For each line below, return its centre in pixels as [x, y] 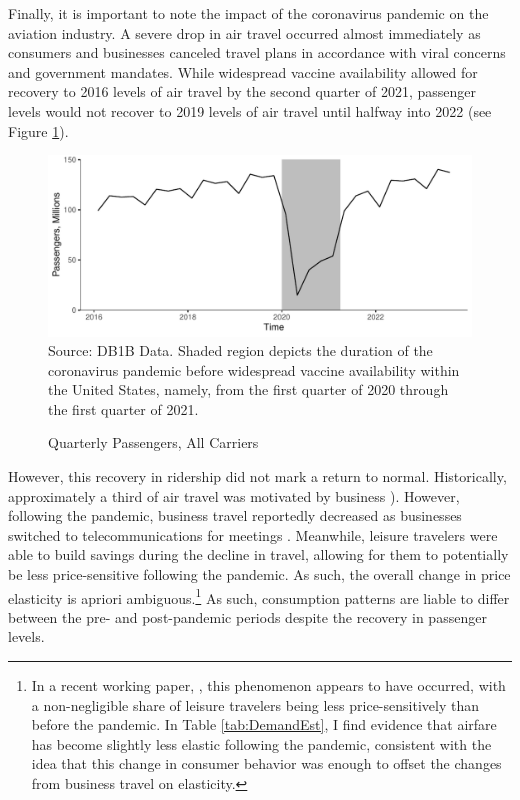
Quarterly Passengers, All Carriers [153, 442]
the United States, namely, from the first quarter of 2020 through [248, 389]
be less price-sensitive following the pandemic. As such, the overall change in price [259, 574]
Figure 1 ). [38, 130]
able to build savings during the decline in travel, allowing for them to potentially [258, 554]
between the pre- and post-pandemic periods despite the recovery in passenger [247, 616]
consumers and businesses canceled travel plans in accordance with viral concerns [257, 52]
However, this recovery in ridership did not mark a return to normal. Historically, [257, 476]
